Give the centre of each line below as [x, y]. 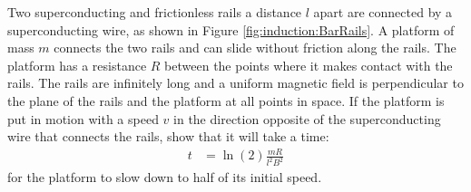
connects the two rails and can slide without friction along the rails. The [255, 48]
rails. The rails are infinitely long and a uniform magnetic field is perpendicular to [235, 83]
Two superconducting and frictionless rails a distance [155, 12]
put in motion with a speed [83, 118]
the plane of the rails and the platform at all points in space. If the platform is [226, 100]
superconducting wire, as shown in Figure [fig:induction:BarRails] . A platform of [231, 29]
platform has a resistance [77, 65]
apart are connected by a [383, 12]
